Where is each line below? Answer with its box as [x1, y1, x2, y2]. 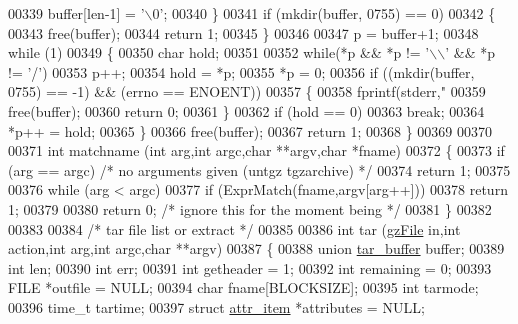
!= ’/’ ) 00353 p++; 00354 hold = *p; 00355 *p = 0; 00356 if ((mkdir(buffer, [8, 61, 475, 82]
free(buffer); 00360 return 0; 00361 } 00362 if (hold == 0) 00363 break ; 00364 [8, 100, 485, 121]
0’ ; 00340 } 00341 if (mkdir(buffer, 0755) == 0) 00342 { [152, 3, 496, 23]
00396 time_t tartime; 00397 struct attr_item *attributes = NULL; [8, 296, 425, 317]
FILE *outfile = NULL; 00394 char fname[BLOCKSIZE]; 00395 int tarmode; [8, 277, 479, 298]
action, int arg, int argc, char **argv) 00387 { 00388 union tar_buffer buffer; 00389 [8, 238, 505, 259]
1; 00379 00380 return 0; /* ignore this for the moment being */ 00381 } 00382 [8, 198, 492, 219]
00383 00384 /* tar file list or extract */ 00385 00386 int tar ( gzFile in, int [8, 218, 461, 239]
